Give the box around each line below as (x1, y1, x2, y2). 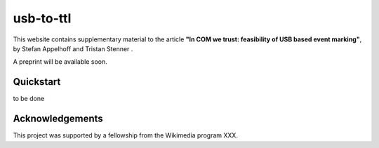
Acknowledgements (13, 113, 103, 125)
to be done (13, 95, 45, 103)
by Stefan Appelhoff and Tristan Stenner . (13, 44, 133, 53)
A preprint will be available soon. (13, 58, 108, 66)
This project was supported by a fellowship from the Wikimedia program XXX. (13, 131, 239, 140)
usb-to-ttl (13, 11, 72, 26)
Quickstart (13, 76, 61, 88)
